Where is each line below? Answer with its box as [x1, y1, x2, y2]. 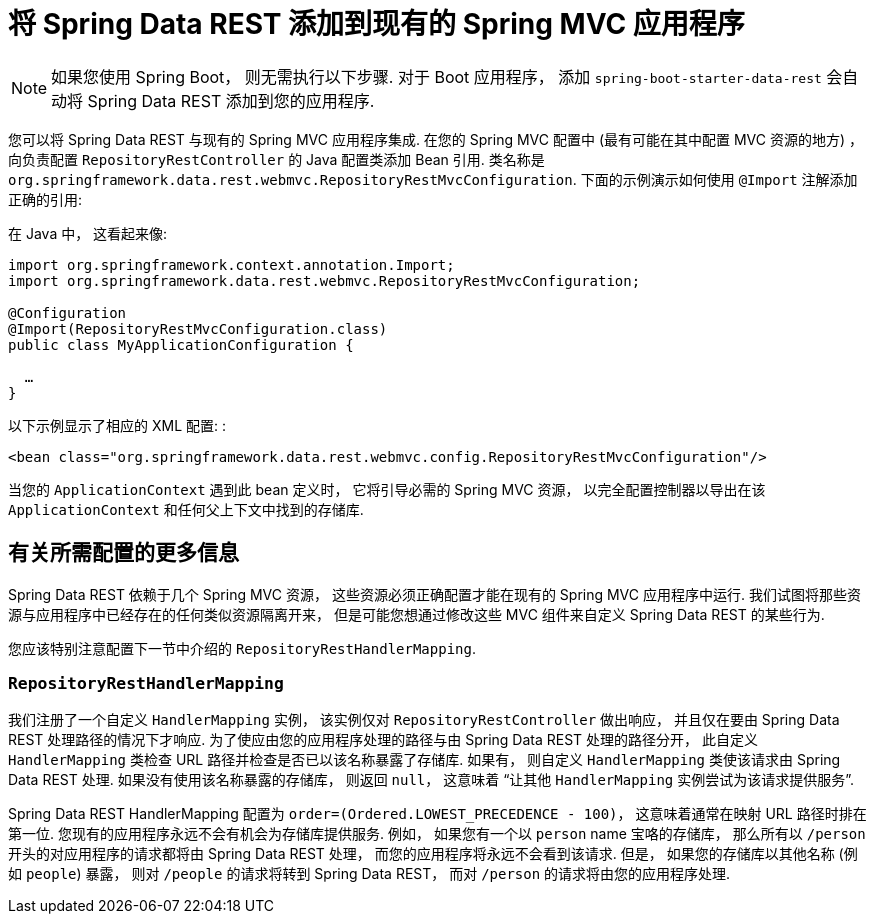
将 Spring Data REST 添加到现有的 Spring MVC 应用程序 [8, 7, 745, 41]
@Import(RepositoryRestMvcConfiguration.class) [8, 320, 388, 337]
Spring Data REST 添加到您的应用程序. [87, 90, 375, 111]
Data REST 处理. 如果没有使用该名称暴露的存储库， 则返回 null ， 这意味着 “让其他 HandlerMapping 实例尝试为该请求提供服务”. [8, 771, 855, 789]
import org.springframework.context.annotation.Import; [8, 256, 455, 273]
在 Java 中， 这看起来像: [8, 224, 168, 242]
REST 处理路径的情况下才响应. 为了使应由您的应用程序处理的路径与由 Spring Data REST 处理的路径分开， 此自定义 [8, 731, 759, 749]
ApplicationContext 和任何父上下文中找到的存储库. [8, 500, 364, 518]
